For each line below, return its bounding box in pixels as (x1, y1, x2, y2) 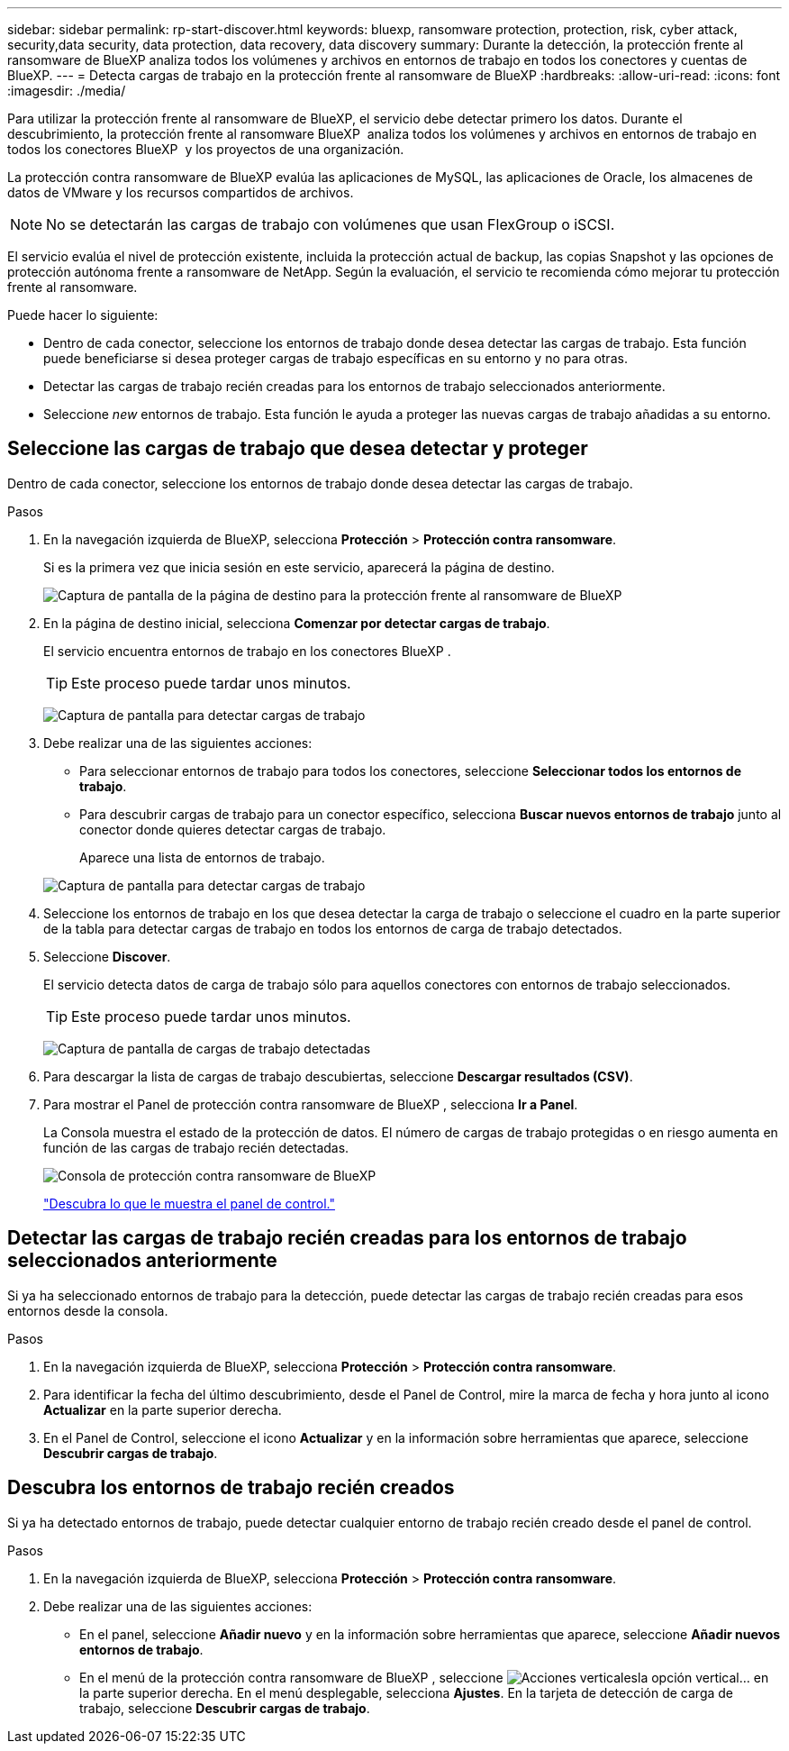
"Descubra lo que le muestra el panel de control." (43, 1195, 335, 1211)
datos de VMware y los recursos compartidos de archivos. (7, 185, 354, 200)
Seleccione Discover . (43, 948, 171, 964)
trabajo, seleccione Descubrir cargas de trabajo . (79, 1700, 370, 1716)
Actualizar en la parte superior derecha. (43, 1401, 282, 1418)
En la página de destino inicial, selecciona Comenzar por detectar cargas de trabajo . (43, 615, 550, 631)
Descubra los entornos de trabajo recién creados (7, 1476, 455, 1500)
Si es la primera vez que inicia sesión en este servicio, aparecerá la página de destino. (43, 559, 555, 575)
